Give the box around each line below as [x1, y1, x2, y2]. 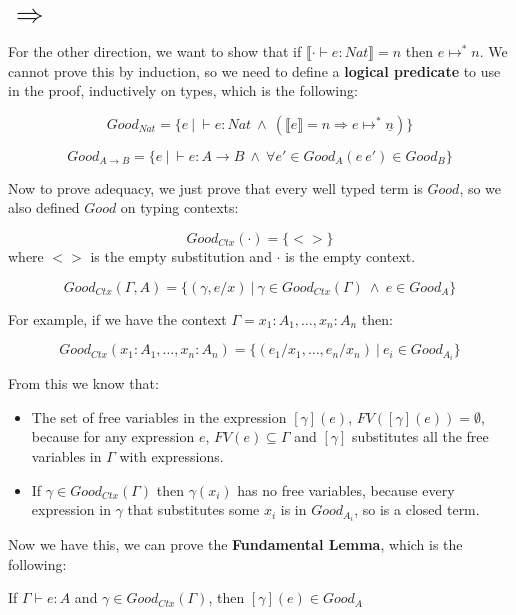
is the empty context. [285, 245, 416, 266]
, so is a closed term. [354, 499, 480, 520]
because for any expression [31, 426, 195, 447]
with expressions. [119, 445, 224, 466]
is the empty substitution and [90, 245, 272, 266]
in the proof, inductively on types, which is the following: [8, 80, 358, 101]
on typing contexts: [120, 197, 239, 218]
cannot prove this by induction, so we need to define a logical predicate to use [8, 60, 501, 81]
